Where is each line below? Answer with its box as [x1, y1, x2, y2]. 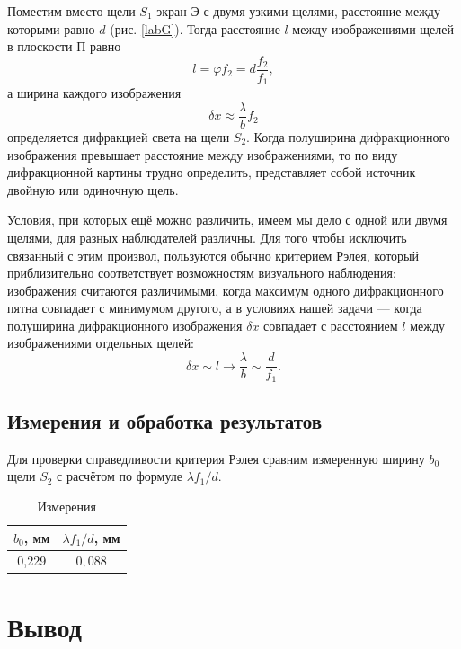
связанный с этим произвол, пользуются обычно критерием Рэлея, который [7, 245, 419, 264]
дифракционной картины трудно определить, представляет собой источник [7, 163, 416, 182]
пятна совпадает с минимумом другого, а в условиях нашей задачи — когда [7, 298, 422, 317]
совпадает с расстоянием [263, 316, 398, 334]
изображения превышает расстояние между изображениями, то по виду [7, 145, 398, 164]
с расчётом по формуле [57, 467, 183, 485]
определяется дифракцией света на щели [7, 127, 230, 146]
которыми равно [7, 19, 95, 38]
